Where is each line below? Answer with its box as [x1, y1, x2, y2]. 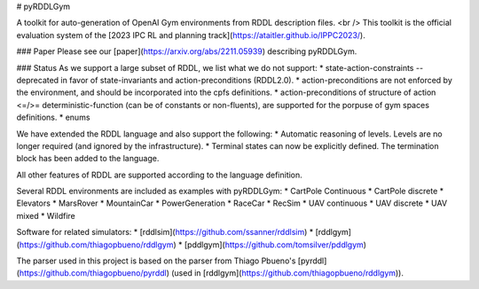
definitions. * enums [16, 112, 90, 123]
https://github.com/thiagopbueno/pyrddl [19, 268, 168, 278]
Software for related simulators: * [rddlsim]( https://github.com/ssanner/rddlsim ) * [16, 227, 314, 238]
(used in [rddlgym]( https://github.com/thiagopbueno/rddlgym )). [171, 268, 404, 278]
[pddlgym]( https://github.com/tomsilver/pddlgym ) [184, 239, 367, 250]
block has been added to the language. [16, 153, 160, 164]
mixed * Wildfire [16, 210, 75, 221]
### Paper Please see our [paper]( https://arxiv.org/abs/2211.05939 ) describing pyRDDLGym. [16, 46, 357, 57]
